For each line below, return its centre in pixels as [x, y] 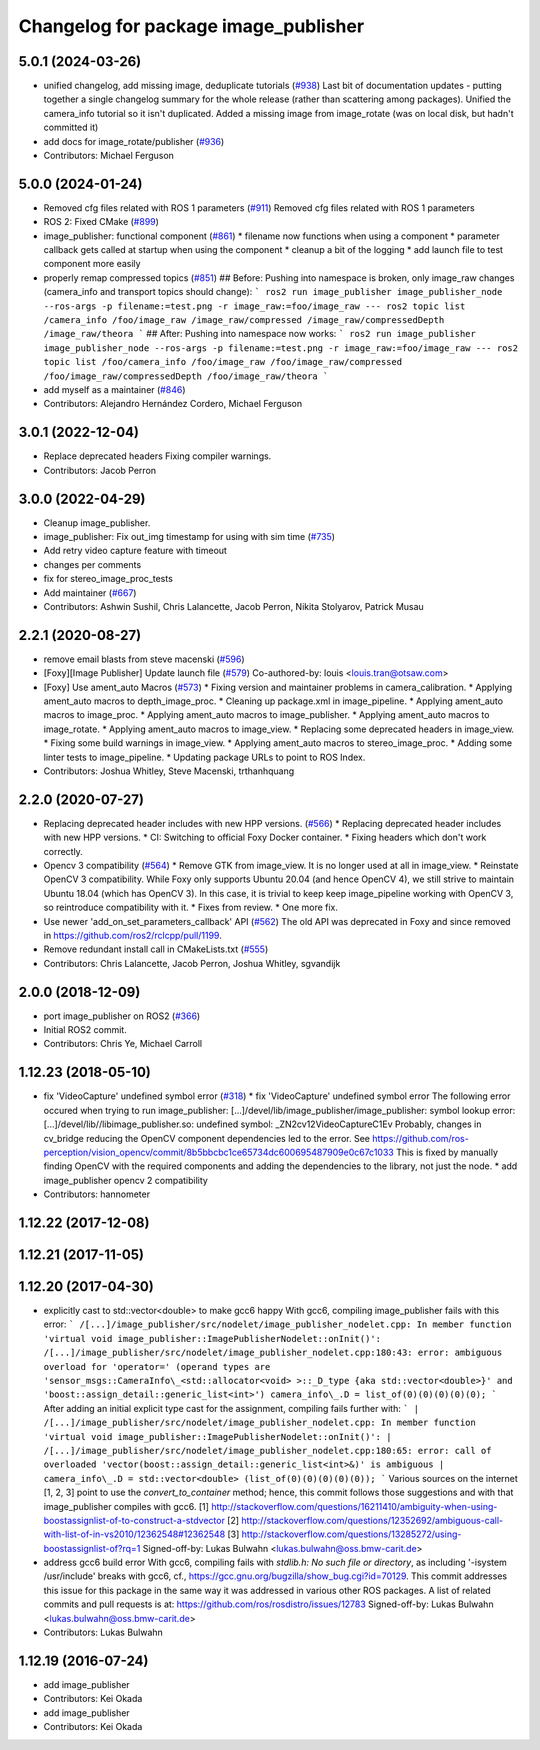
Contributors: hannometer [96, 1194]
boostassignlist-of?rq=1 [92, 1548]
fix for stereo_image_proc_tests [108, 579]
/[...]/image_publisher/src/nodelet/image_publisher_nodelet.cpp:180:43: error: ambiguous [273, 1353]
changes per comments [92, 564]
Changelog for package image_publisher [191, 26]
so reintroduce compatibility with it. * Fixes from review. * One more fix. [191, 907]
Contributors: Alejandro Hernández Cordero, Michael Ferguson [173, 404]
